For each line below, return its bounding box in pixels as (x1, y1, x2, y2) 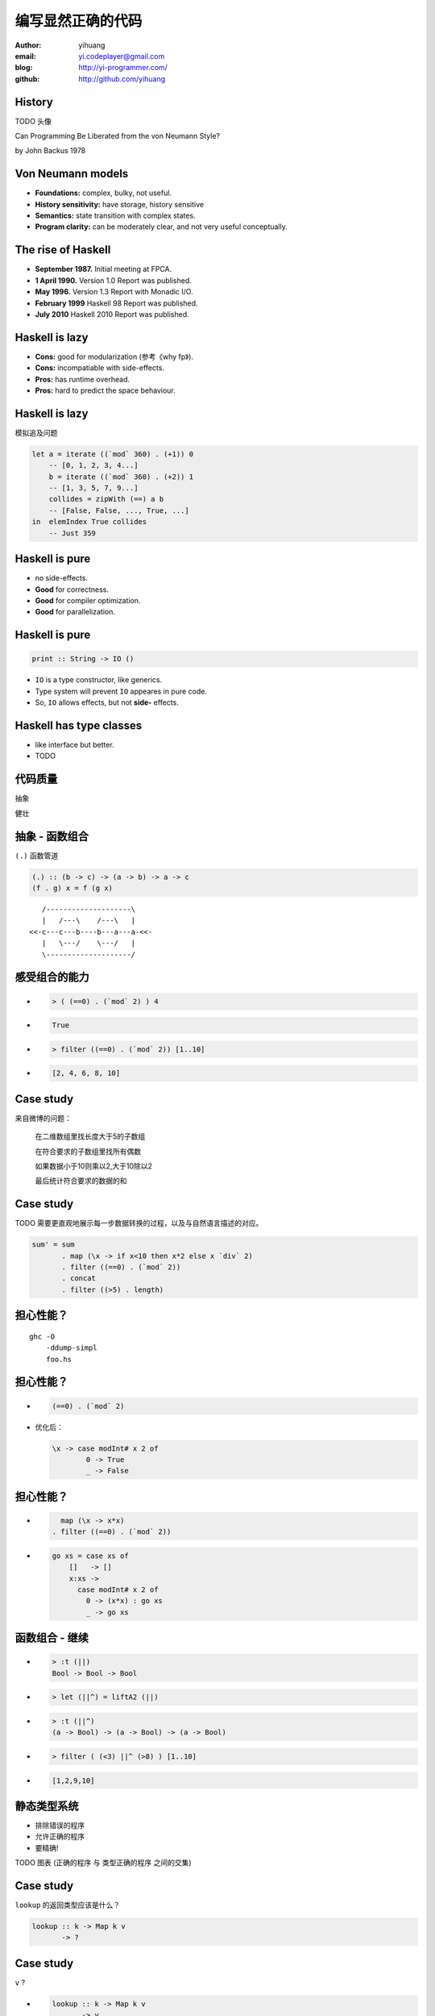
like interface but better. (35, 740, 114, 749)
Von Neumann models (14, 167, 129, 181)
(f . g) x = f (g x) (31, 883, 113, 893)
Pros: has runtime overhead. (35, 374, 130, 384)
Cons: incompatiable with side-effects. (35, 363, 165, 373)
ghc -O (29, 1331, 56, 1341)
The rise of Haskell (14, 243, 111, 257)
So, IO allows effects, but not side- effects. (35, 698, 179, 707)
